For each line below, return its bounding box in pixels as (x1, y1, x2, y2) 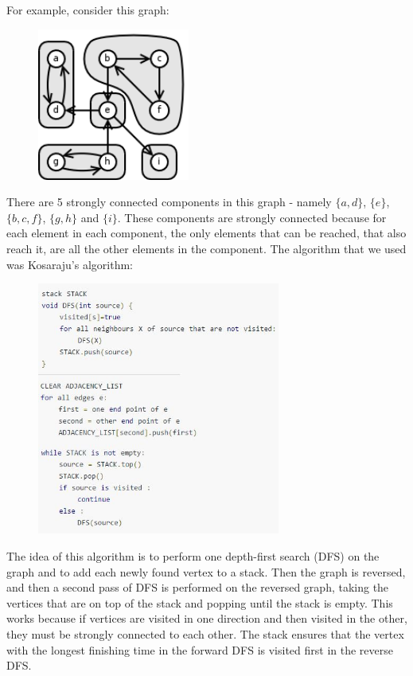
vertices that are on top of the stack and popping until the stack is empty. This (6, 594, 393, 611)
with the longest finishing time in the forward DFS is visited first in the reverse (6, 641, 393, 658)
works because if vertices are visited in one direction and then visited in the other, (6, 610, 407, 627)
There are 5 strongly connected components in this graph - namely (6, 193, 332, 210)
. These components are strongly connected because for (117, 209, 387, 225)
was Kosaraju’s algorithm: (6, 256, 133, 272)
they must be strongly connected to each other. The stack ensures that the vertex (6, 626, 404, 643)
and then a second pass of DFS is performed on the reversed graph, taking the (6, 579, 389, 596)
